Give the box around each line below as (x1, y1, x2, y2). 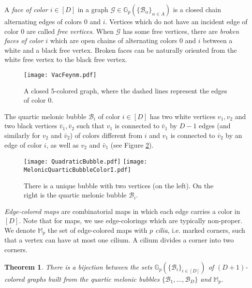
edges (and (199, 121, 231, 131)
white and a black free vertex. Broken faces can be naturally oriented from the (4, 45, 237, 55)
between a (203, 35, 233, 45)
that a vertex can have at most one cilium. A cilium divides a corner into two (4, 235, 234, 245)
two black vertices (4, 121, 57, 131)
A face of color (4, 4, 48, 14)
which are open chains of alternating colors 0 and (50, 35, 196, 45)
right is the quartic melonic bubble (24, 190, 127, 200)
